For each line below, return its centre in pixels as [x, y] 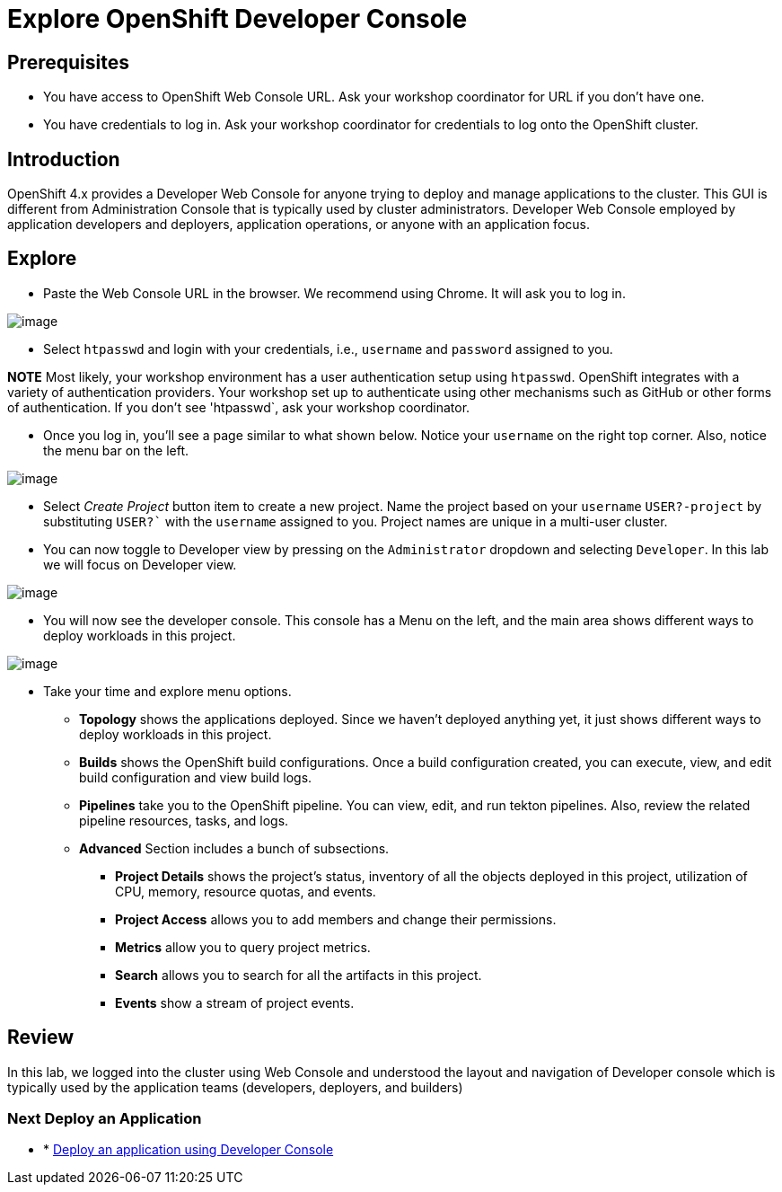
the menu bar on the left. [116, 450]
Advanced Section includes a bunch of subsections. [234, 848]
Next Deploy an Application [105, 1119]
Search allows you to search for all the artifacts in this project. [299, 975]
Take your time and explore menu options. [167, 691]
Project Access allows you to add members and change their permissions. [336, 919]
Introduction [64, 159]
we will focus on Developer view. [140, 564]
